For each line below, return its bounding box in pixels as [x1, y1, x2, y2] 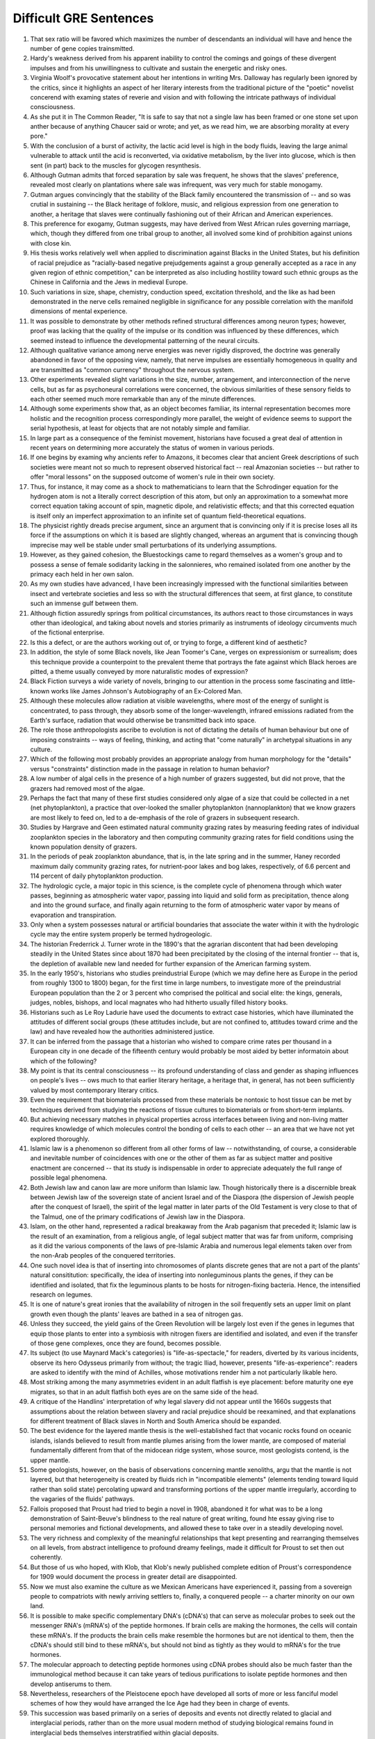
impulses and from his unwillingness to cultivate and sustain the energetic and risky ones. [30, 63, 287, 72]
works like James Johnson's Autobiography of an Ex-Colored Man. [51, 687, 243, 695]
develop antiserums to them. [30, 1680, 112, 1688]
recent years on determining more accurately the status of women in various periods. [30, 443, 274, 451]
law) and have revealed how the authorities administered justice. [30, 1027, 215, 1036]
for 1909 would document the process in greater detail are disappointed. [30, 1573, 237, 1581]
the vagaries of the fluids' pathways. [30, 1495, 135, 1503]
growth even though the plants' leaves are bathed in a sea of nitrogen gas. [30, 1310, 243, 1318]
